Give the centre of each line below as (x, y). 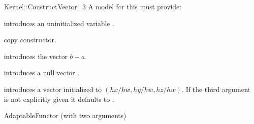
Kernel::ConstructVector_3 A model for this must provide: (93, 6)
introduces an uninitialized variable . (59, 23)
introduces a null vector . (42, 73)
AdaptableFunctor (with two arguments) (65, 115)
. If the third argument (216, 89)
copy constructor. (30, 40)
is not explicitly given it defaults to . (59, 99)
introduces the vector (36, 56)
